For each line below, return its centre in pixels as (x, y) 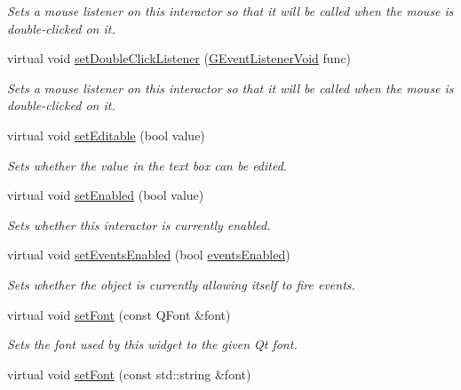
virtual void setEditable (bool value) (106, 135)
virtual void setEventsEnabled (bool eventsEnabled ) (149, 255)
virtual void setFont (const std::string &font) (129, 374)
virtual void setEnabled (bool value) (106, 195)
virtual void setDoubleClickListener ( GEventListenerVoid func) (179, 58)
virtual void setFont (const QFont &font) (119, 314)
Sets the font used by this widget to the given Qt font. (152, 344)
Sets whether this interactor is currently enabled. (139, 224)
